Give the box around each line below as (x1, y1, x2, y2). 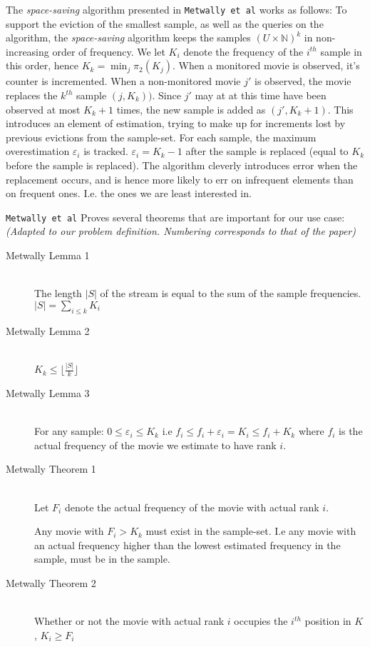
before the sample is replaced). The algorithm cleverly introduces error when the (6, 158, 358, 172)
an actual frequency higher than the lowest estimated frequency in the (34, 537, 341, 552)
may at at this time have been (195, 88, 327, 103)
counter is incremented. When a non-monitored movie (6, 74, 241, 89)
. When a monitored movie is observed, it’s (172, 58, 360, 73)
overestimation (6, 144, 70, 159)
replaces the (6, 88, 58, 103)
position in (304, 613, 351, 628)
